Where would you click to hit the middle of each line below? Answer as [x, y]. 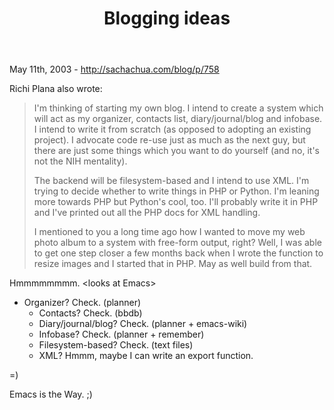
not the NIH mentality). [80, 161]
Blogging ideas [167, 18]
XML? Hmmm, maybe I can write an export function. [146, 356]
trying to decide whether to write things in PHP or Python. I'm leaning [176, 191]
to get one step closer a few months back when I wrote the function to [178, 253]
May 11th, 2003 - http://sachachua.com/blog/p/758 [114, 69]
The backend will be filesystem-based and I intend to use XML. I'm [171, 181]
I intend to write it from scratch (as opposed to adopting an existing [172, 129]
